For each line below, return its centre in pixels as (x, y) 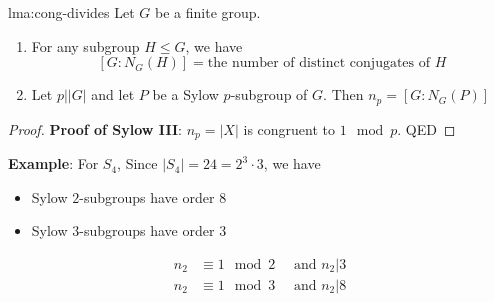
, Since (137, 163)
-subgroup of (269, 94)
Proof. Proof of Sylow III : (95, 128)
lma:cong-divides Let (71, 12)
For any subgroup (85, 45)
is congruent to (289, 128)
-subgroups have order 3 (153, 230)
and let (113, 94)
